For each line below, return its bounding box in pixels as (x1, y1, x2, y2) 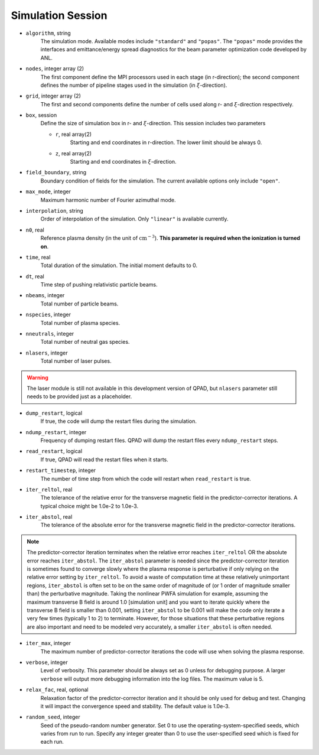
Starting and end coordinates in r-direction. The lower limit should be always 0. (70, 139, 262, 146)
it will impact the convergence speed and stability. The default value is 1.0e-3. (40, 702, 230, 710)
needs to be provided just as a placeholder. (27, 393, 132, 400)
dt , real (25, 272, 44, 280)
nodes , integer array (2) (25, 65, 84, 72)
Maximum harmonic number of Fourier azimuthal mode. (40, 196, 176, 203)
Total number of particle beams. (40, 300, 119, 307)
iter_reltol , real (25, 486, 73, 493)
